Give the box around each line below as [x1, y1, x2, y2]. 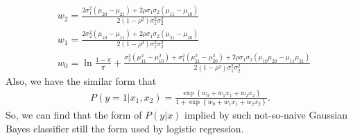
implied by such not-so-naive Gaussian [184, 107, 347, 121]
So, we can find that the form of [6, 107, 142, 121]
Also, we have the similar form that [6, 73, 157, 88]
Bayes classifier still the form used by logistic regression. [6, 121, 244, 135]
